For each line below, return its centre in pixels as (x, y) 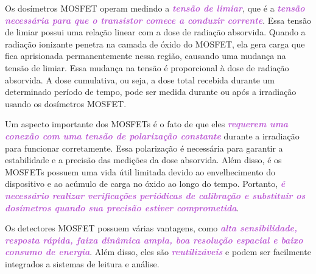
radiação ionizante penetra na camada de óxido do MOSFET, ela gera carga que (155, 44)
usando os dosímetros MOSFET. (66, 103)
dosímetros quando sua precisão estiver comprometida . (122, 207)
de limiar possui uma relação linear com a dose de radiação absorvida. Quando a (155, 32)
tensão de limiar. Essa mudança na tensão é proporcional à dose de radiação (147, 67)
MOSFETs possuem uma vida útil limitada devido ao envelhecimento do (140, 171)
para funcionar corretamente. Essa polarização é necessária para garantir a (144, 148)
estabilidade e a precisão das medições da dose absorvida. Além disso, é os (143, 160)
